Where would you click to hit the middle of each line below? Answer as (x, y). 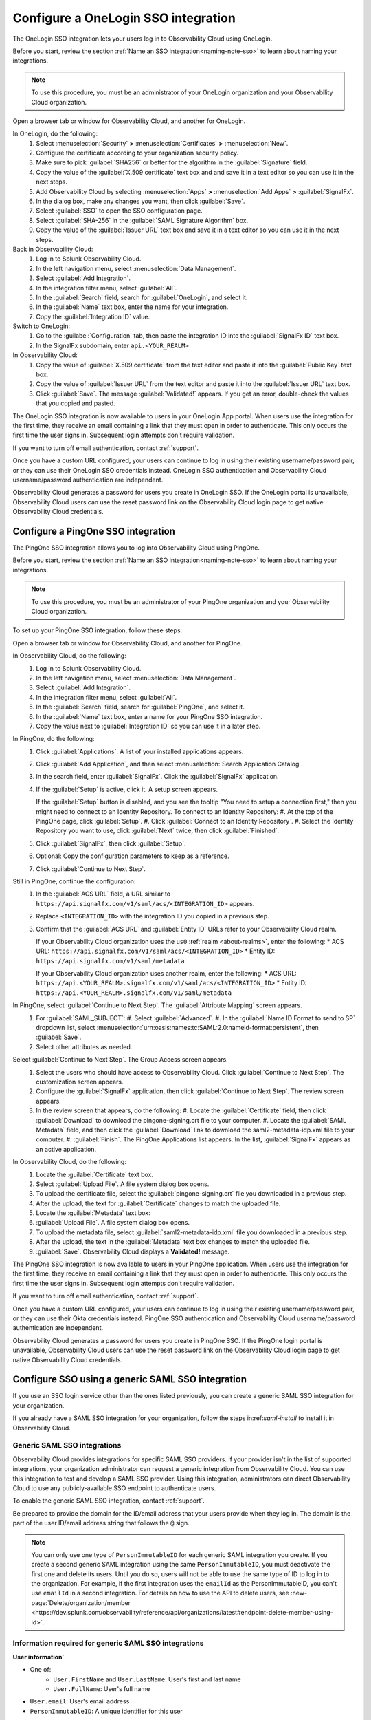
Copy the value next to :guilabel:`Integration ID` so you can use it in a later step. (148, 726)
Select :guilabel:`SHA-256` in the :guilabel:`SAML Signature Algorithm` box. (142, 220)
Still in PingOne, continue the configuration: (74, 881)
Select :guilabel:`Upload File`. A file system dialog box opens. (123, 1184)
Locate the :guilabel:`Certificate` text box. (95, 1174)
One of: (41, 1670)
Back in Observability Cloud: (53, 249)
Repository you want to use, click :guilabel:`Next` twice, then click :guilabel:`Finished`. (158, 831)
